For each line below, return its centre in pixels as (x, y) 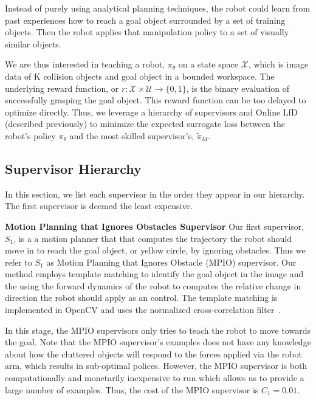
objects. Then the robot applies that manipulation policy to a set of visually (147, 32)
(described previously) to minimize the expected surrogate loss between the (145, 124)
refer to (19, 262)
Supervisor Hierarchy (73, 168)
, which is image (278, 64)
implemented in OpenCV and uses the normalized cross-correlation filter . (143, 310)
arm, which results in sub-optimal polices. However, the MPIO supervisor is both (156, 366)
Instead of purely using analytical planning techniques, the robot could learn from (158, 8)
